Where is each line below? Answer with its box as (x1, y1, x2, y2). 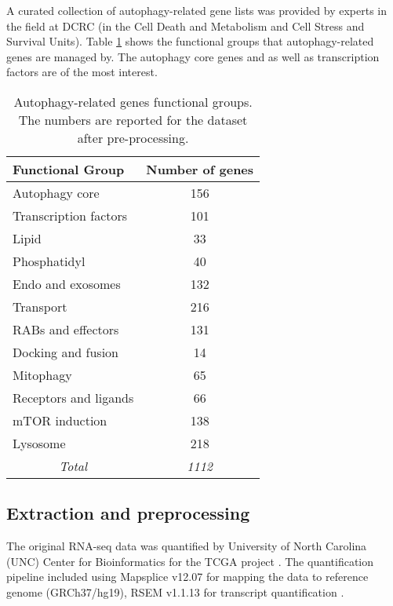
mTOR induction (13, 411, 107, 429)
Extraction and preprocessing (6, 501, 250, 525)
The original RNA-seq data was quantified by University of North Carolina (6, 538, 367, 554)
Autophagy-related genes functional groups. (13, 92, 253, 111)
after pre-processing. (77, 128, 189, 147)
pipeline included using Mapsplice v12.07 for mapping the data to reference (6, 568, 369, 585)
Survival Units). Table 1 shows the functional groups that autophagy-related (6, 33, 374, 49)
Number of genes (146, 159, 254, 178)
